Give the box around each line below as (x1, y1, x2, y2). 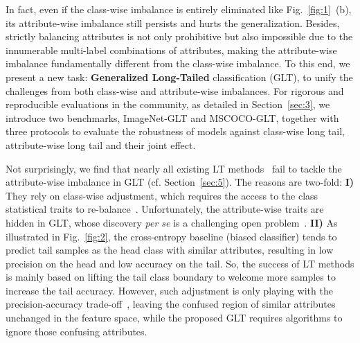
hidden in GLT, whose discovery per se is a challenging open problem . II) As (6, 215, 338, 229)
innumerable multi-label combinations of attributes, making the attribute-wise (6, 42, 337, 57)
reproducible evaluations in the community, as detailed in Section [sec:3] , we (6, 97, 330, 112)
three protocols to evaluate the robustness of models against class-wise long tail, (6, 124, 345, 139)
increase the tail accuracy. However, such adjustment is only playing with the (6, 283, 333, 297)
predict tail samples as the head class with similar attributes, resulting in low (6, 243, 334, 257)
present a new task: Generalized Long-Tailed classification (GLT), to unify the (6, 69, 353, 84)
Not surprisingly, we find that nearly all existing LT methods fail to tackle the (6, 161, 342, 175)
